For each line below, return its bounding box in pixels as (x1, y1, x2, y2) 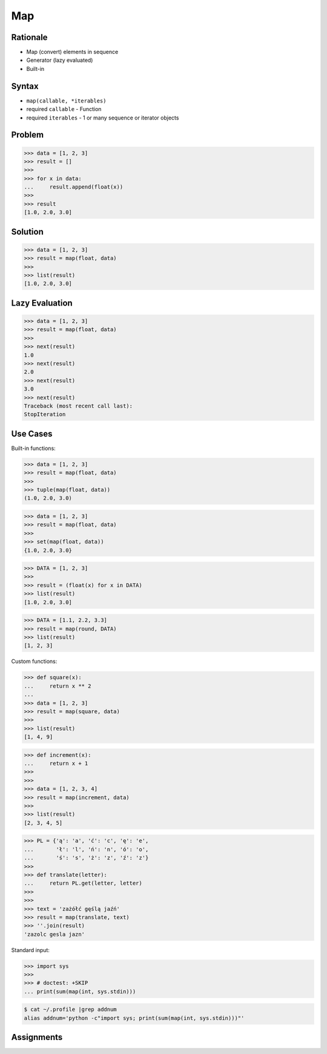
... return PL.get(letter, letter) (24, 880, 142, 887)
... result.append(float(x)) (24, 184, 124, 190)
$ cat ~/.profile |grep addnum (24, 1006, 117, 1013)
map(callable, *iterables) (26, 97, 107, 104)
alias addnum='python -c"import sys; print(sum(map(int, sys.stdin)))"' (24, 1015, 245, 1021)
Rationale (11, 32, 48, 42)
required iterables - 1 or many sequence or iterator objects (26, 114, 179, 121)
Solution (11, 226, 44, 237)
